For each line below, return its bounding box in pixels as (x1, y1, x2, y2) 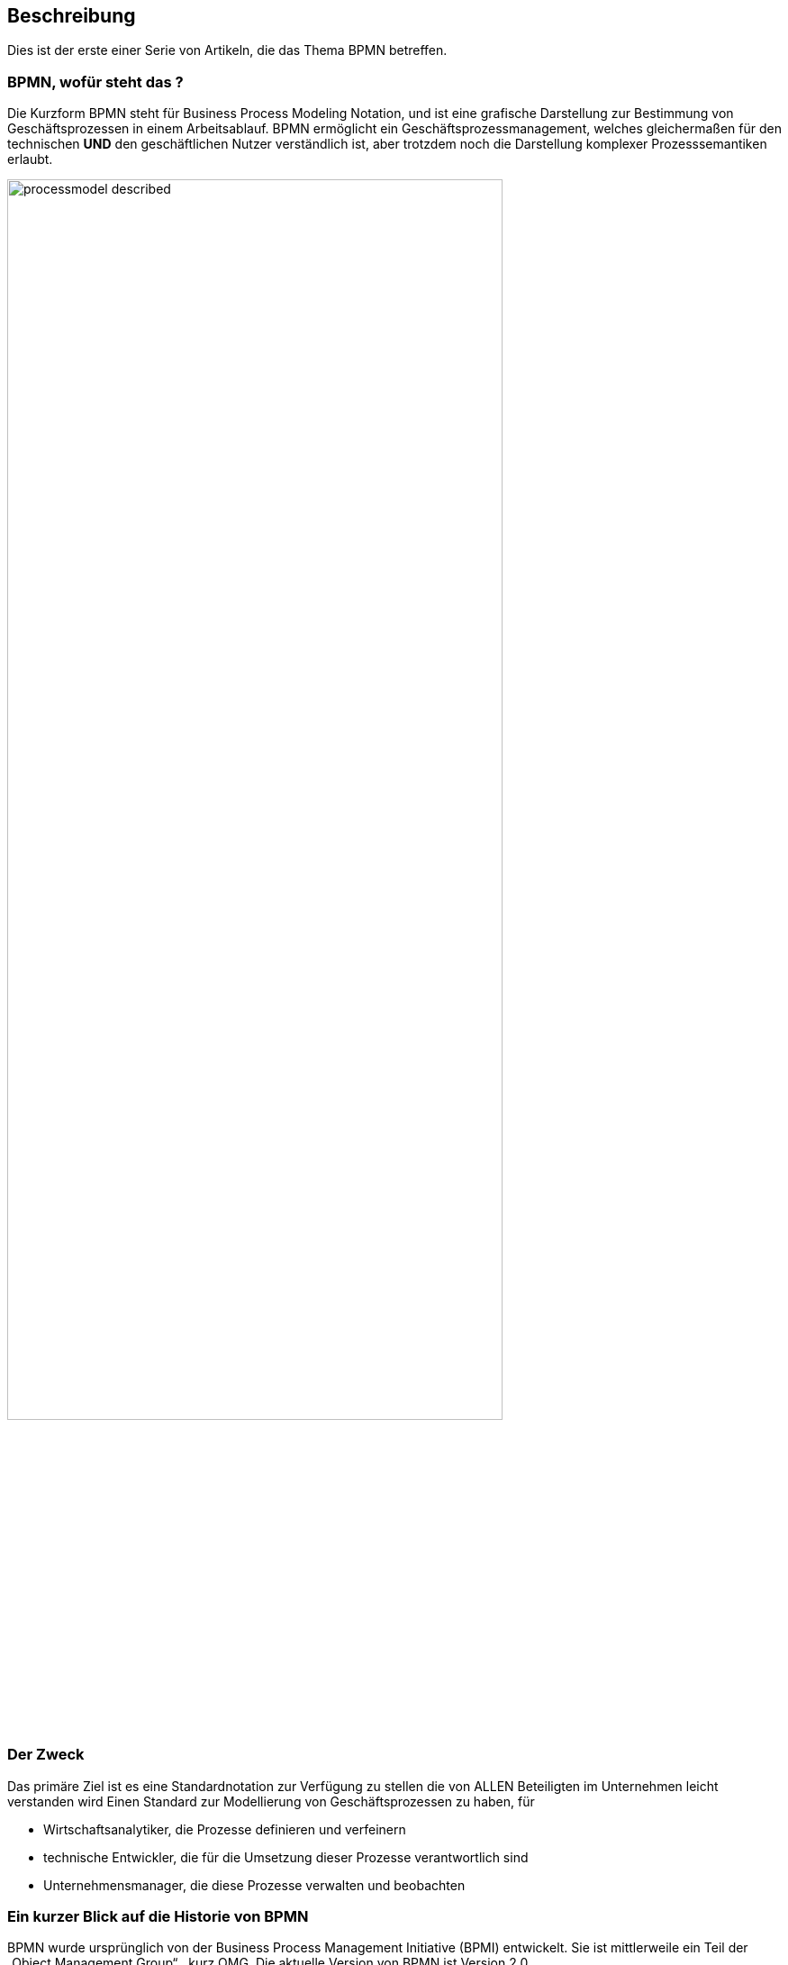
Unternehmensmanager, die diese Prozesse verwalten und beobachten (43, 1877, 466, 1893)
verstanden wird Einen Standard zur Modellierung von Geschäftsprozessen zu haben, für (7, 1793, 535, 1809)
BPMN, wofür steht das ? (7, 72, 184, 91)
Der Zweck (7, 1745, 85, 1764)
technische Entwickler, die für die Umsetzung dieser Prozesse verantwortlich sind (43, 1849, 529, 1865)
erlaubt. (7, 151, 53, 168)
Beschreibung (7, 5, 136, 27)
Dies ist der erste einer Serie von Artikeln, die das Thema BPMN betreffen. (7, 42, 448, 59)
